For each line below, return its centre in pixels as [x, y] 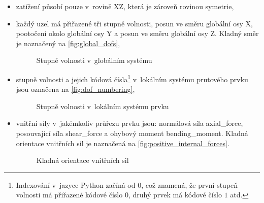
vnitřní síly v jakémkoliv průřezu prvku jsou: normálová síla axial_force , [129, 123]
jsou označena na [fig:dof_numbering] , [75, 89]
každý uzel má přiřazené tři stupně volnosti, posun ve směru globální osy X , [134, 23]
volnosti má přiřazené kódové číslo [69, 195]
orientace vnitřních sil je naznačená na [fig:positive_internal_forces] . [123, 143]
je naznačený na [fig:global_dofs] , [68, 43]
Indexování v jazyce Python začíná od [76, 184]
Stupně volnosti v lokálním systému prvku [103, 106]
